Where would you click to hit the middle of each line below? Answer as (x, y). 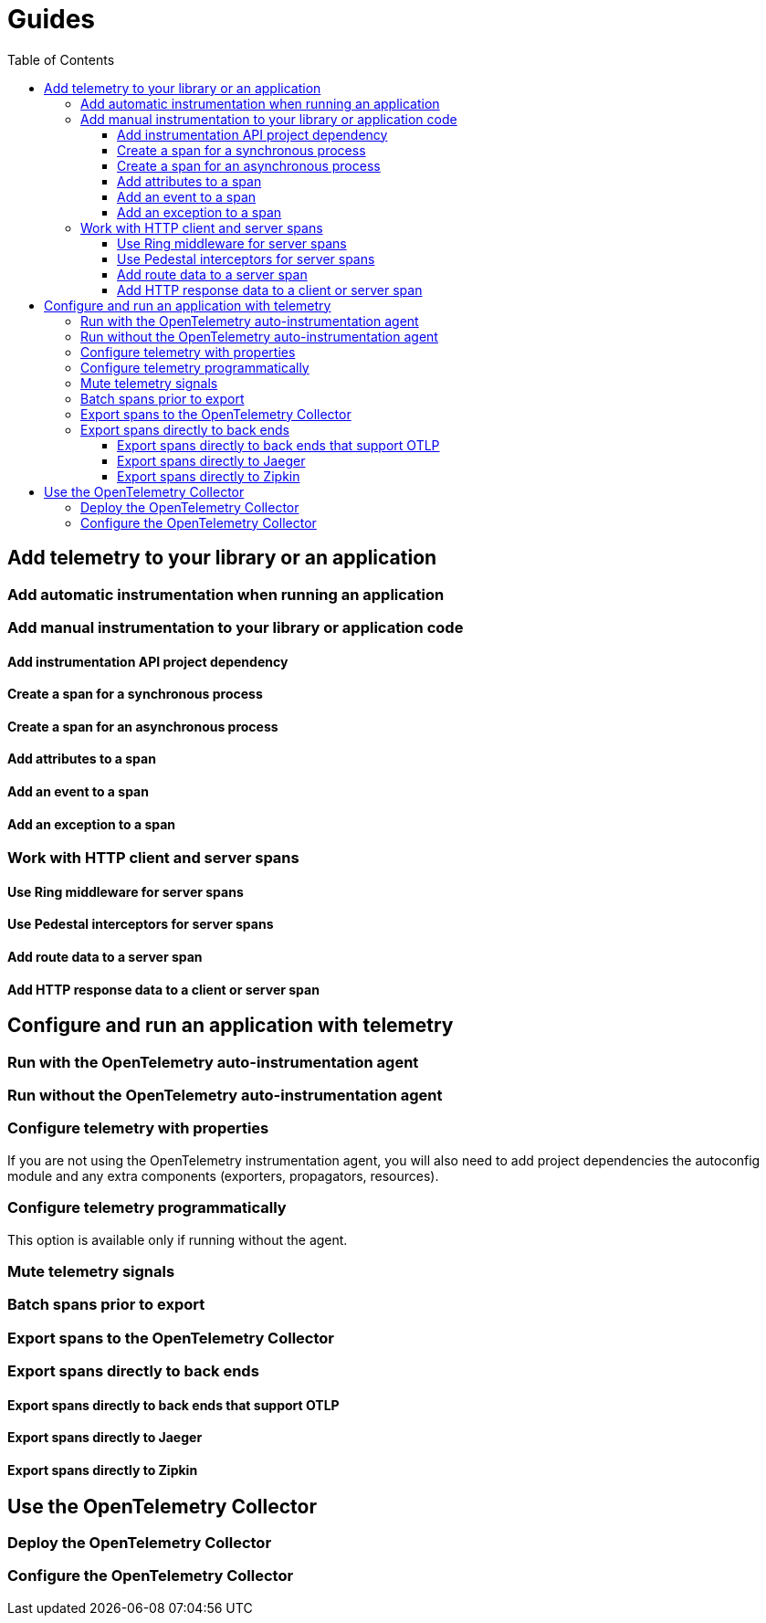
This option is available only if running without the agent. (178, 1239)
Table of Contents (61, 59)
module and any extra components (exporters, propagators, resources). (223, 1175)
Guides (52, 19)
